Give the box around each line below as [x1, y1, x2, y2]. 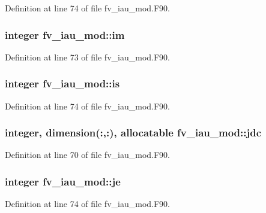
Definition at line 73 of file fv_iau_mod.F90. [5, 50, 170, 63]
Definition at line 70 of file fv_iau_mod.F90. [5, 148, 170, 161]
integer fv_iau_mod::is [5, 76, 120, 91]
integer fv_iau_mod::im [5, 27, 125, 42]
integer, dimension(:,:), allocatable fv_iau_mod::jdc [5, 125, 262, 140]
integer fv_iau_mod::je [5, 174, 121, 188]
